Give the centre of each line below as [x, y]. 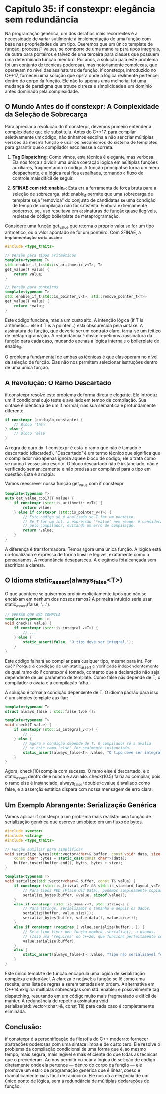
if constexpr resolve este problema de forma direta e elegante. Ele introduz [81, 395]
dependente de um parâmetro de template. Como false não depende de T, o [83, 678]
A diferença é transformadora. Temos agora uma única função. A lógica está [83, 549]
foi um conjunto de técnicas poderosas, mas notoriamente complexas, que [81, 65]
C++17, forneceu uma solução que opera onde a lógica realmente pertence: [82, 75]
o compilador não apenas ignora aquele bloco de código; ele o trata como [81, 458]
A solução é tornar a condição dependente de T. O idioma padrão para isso [82, 692]
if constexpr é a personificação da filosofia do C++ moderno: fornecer [77, 1039]
